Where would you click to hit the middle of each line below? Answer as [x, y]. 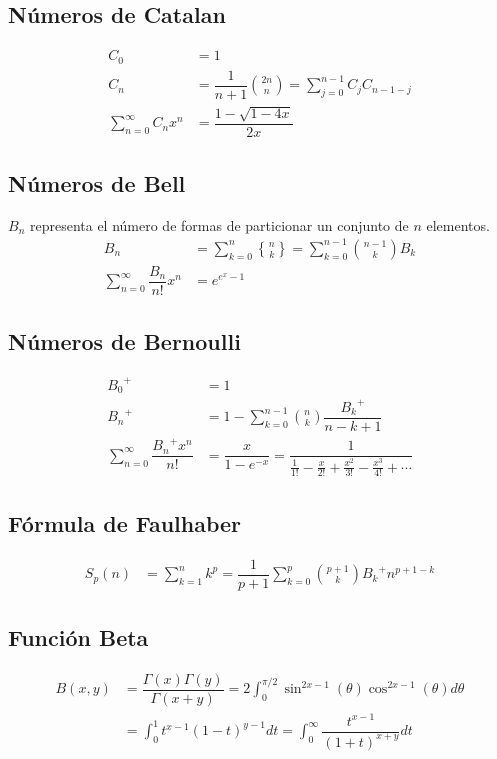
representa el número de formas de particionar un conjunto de [219, 224]
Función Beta [78, 637]
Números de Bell [97, 183]
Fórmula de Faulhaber [125, 522]
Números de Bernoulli [124, 341]
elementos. [458, 224]
